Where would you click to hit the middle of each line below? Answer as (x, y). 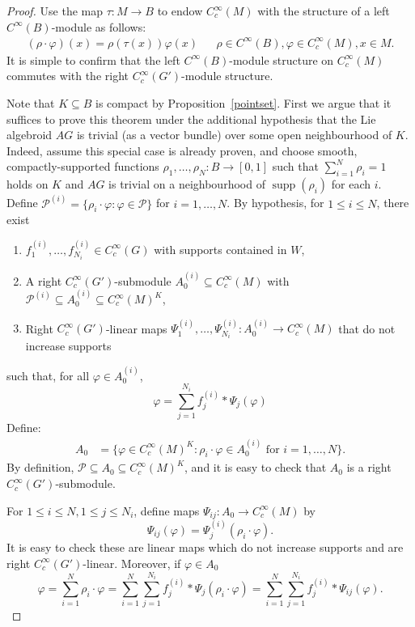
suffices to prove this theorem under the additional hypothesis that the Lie (191, 119)
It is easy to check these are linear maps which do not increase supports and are (205, 547)
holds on (28, 184)
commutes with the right (68, 76)
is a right (369, 467)
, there (393, 203)
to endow (180, 11)
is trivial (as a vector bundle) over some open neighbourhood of (234, 135)
